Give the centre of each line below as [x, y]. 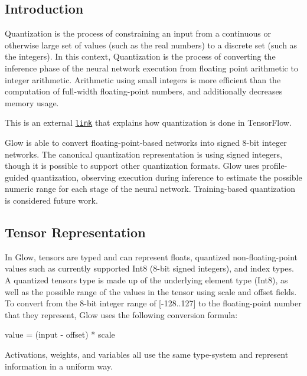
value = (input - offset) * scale [60, 334]
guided [17, 177]
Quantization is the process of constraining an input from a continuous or [138, 33]
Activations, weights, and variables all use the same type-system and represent [147, 354]
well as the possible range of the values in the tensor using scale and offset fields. [151, 291]
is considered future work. [51, 200]
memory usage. [32, 102]
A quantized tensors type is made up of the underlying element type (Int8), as [146, 279]
